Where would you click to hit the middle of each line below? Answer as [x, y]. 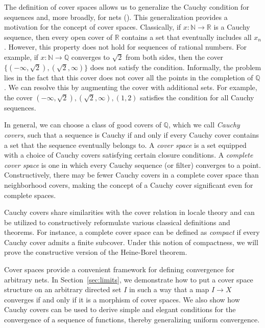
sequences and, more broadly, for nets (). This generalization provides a [116, 17]
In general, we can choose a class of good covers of [83, 125]
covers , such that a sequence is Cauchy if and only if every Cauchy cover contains [131, 134]
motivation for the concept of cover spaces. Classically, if [93, 27]
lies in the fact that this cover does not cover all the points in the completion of [129, 77]
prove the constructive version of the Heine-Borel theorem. [96, 252]
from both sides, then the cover [174, 57]
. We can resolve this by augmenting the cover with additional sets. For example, [131, 87]
